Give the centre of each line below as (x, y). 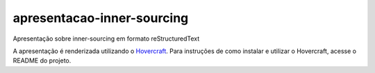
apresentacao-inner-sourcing (101, 18)
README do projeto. (42, 61)
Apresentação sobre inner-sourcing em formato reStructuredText (106, 39)
